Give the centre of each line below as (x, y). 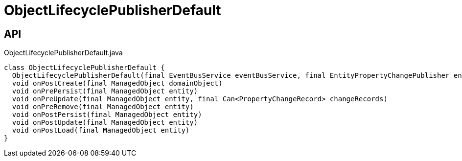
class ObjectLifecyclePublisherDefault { (84, 68)
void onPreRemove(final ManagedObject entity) (103, 107)
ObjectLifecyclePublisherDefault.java (63, 53)
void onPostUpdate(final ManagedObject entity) (105, 123)
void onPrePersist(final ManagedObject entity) (105, 91)
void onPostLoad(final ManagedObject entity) (101, 130)
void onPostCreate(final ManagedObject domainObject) (117, 83)
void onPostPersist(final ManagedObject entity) (107, 115)
